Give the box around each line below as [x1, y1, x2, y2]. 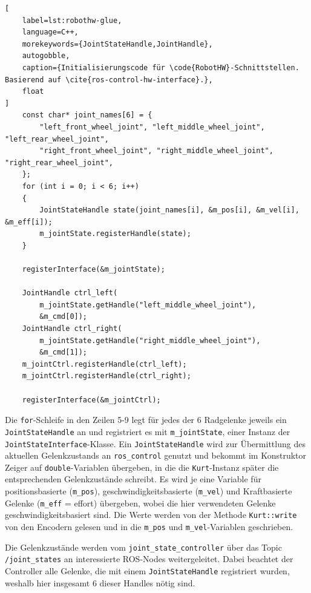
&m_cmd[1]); [39, 348, 88, 357]
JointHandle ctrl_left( [22, 289, 118, 298]
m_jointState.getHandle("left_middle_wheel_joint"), [39, 300, 257, 309]
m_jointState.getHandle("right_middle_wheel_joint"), [39, 336, 261, 345]
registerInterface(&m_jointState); [22, 265, 165, 274]
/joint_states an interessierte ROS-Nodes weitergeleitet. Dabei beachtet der [5, 552, 293, 565]
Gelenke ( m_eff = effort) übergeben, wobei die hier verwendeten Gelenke [5, 496, 276, 509]
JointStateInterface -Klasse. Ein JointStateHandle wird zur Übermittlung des [5, 437, 306, 450]
